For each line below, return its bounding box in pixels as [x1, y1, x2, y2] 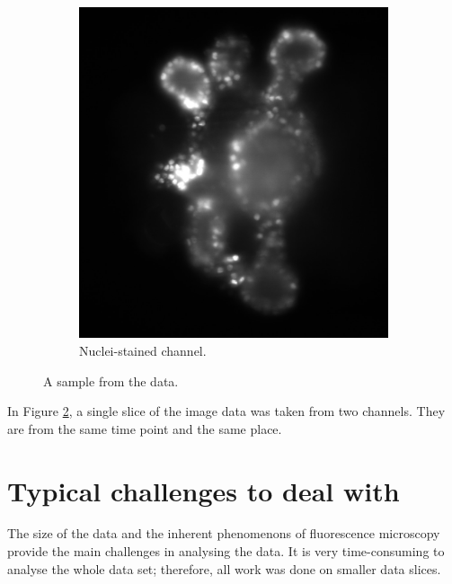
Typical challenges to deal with [7, 472, 400, 509]
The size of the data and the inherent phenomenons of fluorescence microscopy [7, 524, 440, 543]
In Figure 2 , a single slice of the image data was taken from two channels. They [7, 402, 446, 420]
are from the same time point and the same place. [7, 419, 282, 438]
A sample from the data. [43, 371, 179, 390]
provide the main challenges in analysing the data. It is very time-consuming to [7, 542, 445, 561]
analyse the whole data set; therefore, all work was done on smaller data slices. [7, 559, 441, 578]
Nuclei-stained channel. [79, 341, 207, 359]
